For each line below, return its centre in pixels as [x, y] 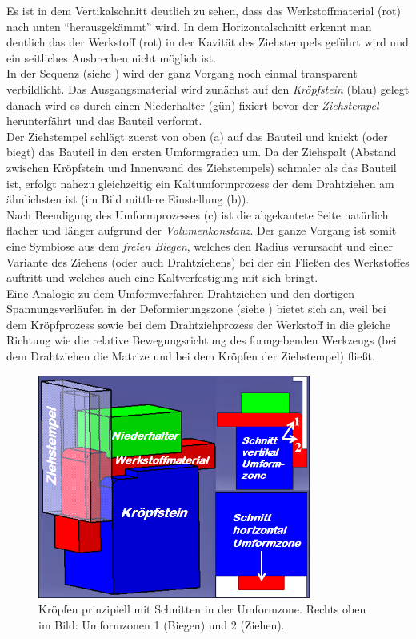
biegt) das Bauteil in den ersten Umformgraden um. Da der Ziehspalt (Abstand [202, 152]
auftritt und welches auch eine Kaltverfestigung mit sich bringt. [162, 277]
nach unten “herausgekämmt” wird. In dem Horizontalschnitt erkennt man [189, 26]
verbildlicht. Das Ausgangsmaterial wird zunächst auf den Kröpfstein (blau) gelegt [208, 88]
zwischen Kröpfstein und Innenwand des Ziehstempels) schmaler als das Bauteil [202, 167]
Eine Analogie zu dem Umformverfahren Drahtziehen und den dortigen [181, 293]
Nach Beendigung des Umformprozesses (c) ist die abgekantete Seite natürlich [198, 214]
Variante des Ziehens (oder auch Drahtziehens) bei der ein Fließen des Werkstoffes [208, 261]
